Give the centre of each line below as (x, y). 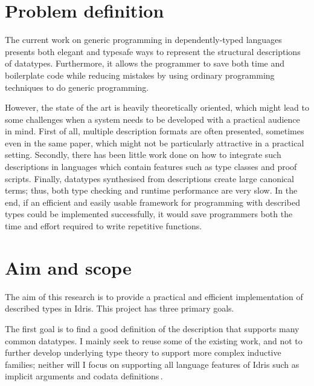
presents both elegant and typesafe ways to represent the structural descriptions (153, 51)
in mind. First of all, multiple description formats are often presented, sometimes (155, 131)
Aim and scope (68, 267)
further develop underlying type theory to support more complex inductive (143, 352)
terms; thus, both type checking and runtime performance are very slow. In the (151, 190)
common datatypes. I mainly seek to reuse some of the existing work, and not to (154, 340)
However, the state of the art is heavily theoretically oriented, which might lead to (157, 107)
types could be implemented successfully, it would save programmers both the (149, 214)
